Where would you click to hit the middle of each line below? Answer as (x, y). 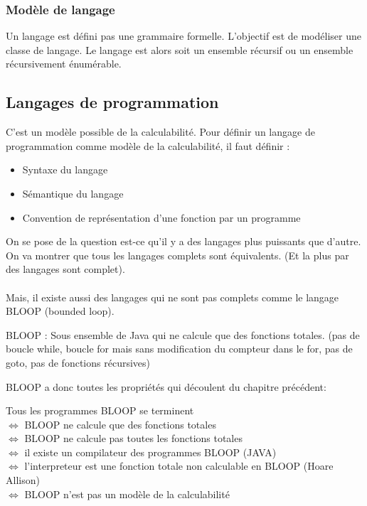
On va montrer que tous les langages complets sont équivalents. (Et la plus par (177, 255)
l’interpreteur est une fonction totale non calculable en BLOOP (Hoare (179, 466)
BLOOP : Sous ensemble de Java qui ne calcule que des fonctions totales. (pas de (183, 334)
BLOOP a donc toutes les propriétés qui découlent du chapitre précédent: (166, 386)
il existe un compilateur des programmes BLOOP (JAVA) (150, 452)
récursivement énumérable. (64, 64)
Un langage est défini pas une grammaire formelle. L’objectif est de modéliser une (183, 36)
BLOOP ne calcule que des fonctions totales (120, 424)
